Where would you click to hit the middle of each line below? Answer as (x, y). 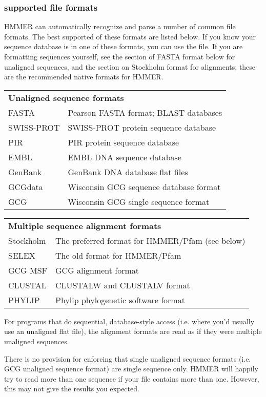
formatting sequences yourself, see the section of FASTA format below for (120, 56)
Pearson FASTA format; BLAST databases (145, 112)
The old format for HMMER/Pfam (118, 255)
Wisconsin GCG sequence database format (144, 186)
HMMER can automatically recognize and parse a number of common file (120, 26)
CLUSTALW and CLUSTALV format (123, 285)
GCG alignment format (97, 270)
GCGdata (26, 186)
